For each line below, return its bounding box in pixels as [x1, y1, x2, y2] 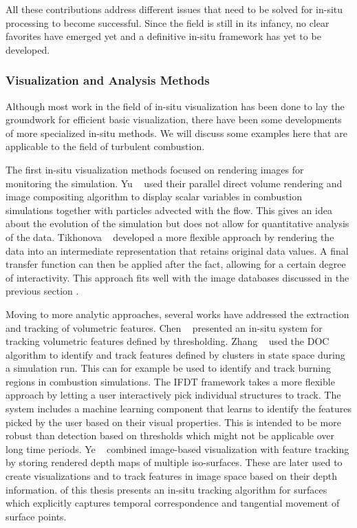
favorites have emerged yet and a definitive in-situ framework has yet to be [6, 29, 321, 43]
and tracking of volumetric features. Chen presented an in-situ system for [6, 320, 323, 335]
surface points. [6, 509, 67, 523]
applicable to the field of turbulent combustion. [6, 139, 205, 154]
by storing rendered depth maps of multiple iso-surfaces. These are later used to [6, 455, 343, 469]
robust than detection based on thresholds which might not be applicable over [6, 428, 335, 443]
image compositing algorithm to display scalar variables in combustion [6, 189, 303, 204]
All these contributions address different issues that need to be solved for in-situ [6, 2, 343, 16]
